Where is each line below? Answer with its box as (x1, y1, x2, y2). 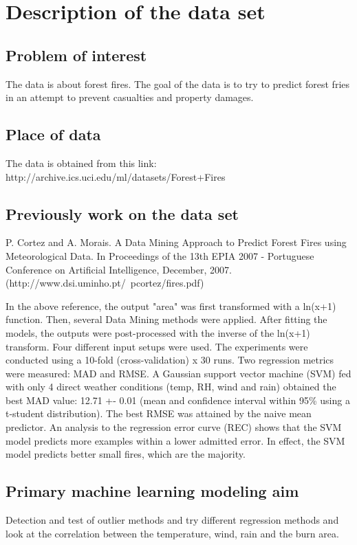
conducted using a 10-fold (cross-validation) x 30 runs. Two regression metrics (6, 353, 334, 367)
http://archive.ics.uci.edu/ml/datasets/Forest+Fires (6, 169, 226, 183)
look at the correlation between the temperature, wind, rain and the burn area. (6, 526, 339, 540)
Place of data (6, 124, 101, 145)
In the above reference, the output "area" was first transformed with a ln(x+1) (6, 298, 336, 313)
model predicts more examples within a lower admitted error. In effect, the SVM (6, 433, 345, 447)
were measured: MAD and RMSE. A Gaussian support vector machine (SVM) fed (6, 366, 351, 380)
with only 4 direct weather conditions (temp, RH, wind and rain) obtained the (6, 379, 336, 394)
